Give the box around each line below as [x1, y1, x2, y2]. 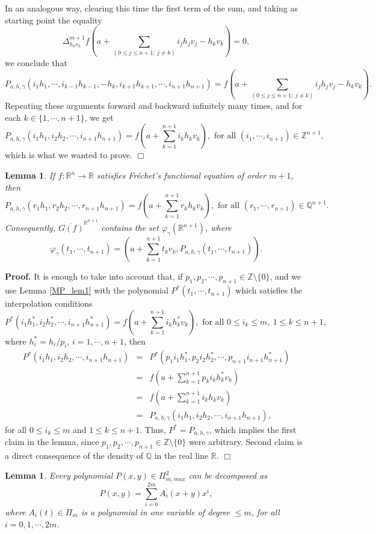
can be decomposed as [188, 469, 268, 482]
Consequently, [5, 221, 56, 234]
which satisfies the [235, 284, 303, 296]
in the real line [154, 449, 209, 461]
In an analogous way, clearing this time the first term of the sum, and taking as [5, 2, 298, 14]
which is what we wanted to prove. [5, 149, 133, 161]
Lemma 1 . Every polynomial [5, 469, 113, 482]
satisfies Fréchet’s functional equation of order [96, 169, 267, 181]
